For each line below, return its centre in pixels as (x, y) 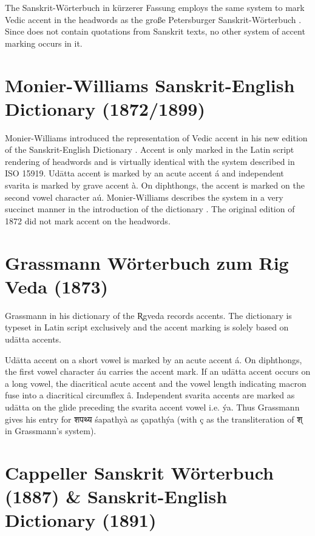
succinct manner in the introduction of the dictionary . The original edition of (150, 209)
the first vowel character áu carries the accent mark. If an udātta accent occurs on (158, 371)
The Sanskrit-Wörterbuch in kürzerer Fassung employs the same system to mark (155, 7)
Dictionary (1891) (81, 520)
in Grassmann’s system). (51, 431)
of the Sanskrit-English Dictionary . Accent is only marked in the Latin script (150, 149)
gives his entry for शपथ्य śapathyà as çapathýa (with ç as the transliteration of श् (154, 419)
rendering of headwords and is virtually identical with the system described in (150, 161)
